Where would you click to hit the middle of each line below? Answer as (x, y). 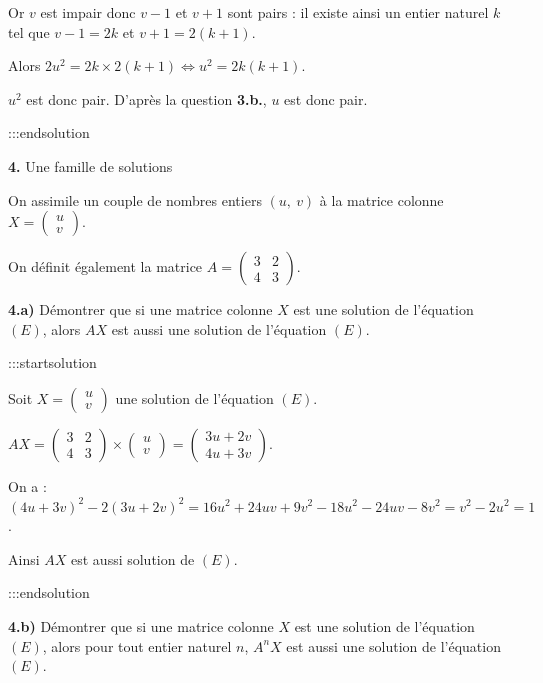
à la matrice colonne (381, 199)
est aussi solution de (133, 558)
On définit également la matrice (105, 266)
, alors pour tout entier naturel (137, 645)
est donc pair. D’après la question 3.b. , (146, 98)
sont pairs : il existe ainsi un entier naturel (358, 12)
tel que (29, 31)
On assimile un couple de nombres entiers (135, 199)
